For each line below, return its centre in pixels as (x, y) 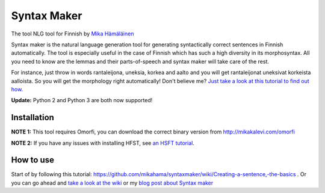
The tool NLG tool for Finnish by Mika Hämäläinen (73, 34)
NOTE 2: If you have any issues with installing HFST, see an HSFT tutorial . (103, 143)
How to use (32, 160)
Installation (32, 118)
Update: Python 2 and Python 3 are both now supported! (82, 100)
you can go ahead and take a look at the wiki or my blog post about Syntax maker (112, 183)
